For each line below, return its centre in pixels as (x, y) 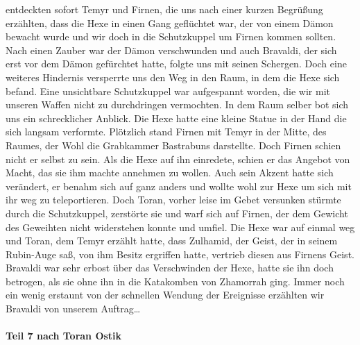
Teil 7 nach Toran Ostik (64, 336)
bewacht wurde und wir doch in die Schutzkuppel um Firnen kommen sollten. (171, 36)
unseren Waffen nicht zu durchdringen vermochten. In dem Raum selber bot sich (177, 104)
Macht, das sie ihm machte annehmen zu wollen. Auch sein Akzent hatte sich (170, 172)
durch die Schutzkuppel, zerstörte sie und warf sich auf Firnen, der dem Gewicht (177, 213)
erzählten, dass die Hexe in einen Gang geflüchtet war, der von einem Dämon (170, 23)
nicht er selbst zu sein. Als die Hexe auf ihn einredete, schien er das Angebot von (178, 159)
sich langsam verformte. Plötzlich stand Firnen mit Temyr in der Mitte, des (166, 132)
